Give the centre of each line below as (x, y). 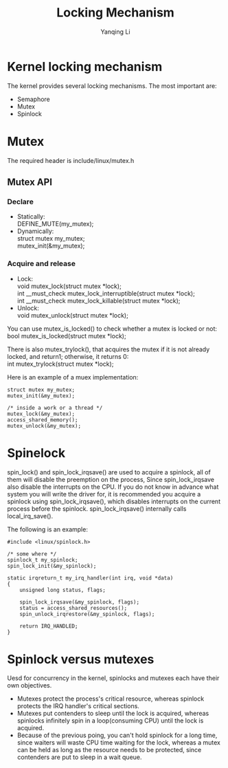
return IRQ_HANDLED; (49, 626)
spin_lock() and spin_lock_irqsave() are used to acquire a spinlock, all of (109, 472)
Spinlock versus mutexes (81, 659)
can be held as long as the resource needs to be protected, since (109, 750)
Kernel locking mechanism (85, 66)
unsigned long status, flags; (63, 590)
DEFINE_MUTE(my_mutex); (55, 224)
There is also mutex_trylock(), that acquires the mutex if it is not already (109, 349)
